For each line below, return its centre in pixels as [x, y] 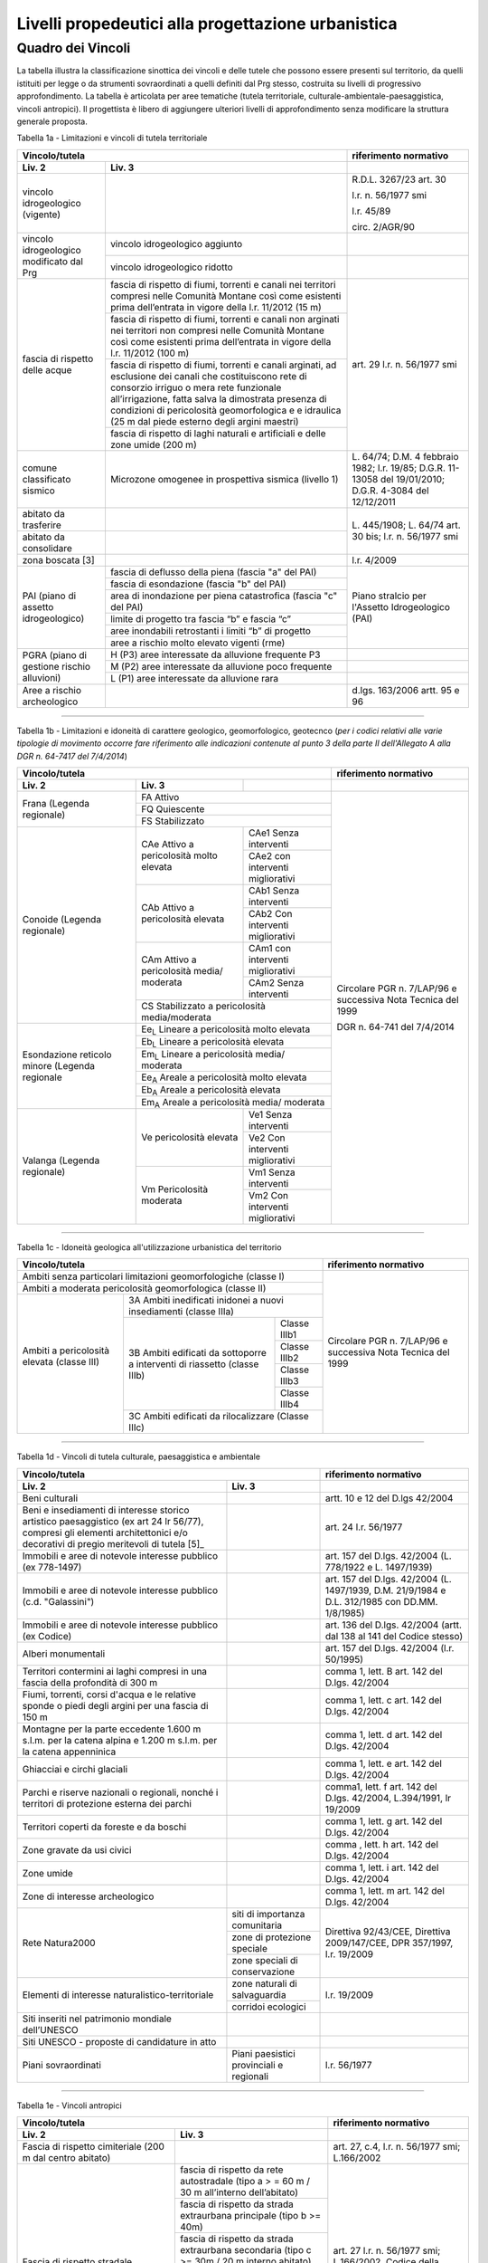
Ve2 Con [267, 1138]
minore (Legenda [58, 1065]
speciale [250, 1948]
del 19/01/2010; [413, 479]
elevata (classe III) [61, 1361]
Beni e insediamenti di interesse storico [106, 1510]
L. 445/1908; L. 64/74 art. [406, 525]
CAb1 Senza [274, 890]
